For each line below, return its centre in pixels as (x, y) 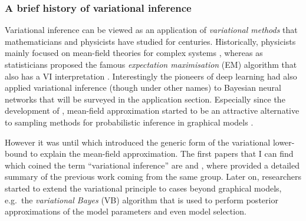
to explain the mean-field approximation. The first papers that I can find (162, 154)
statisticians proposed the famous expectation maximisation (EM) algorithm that (151, 64)
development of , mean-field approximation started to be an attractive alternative (152, 111)
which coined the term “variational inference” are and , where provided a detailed (152, 165)
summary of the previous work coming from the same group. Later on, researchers (153, 177)
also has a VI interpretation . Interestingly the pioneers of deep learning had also (151, 76)
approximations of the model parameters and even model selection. (126, 211)
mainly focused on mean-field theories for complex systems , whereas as (134, 53)
